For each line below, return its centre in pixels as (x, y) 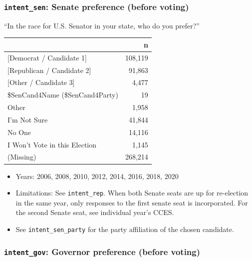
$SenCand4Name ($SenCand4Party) (63, 95)
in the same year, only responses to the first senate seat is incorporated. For (132, 202)
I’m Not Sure (28, 119)
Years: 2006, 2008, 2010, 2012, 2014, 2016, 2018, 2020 (97, 176)
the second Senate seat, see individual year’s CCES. (95, 212)
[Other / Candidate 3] (41, 82)
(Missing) (22, 157)
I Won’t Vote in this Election (52, 144)
